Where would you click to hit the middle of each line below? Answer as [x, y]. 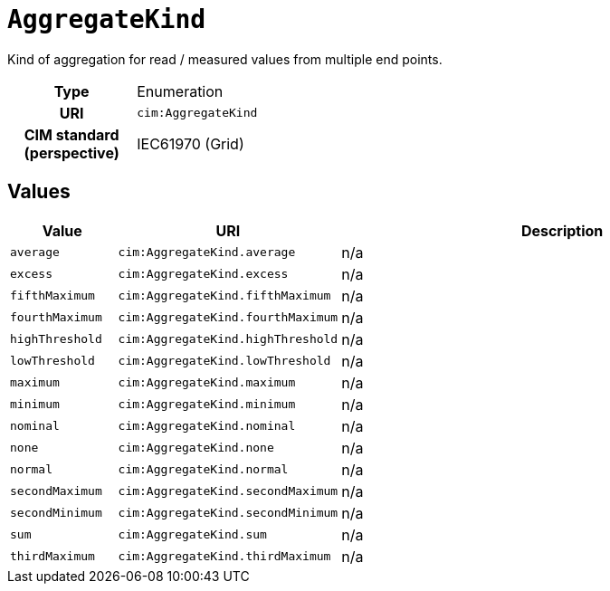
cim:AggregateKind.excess [203, 274]
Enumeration [180, 91]
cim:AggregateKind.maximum [207, 383]
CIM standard [71, 134]
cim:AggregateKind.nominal [207, 426]
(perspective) [71, 153]
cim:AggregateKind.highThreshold [228, 339]
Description [562, 230]
